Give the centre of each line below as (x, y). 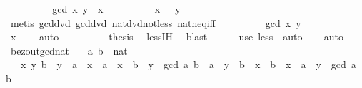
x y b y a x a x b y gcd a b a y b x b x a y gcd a (188, 64)
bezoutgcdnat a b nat (69, 50)
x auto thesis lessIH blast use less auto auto (177, 37)
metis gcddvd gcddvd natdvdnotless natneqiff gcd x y (156, 22)
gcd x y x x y (116, 9)
